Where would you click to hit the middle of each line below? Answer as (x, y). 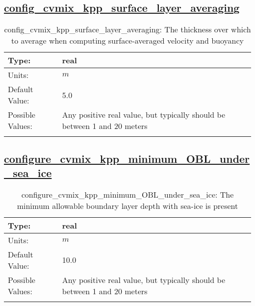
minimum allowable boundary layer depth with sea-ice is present (127, 205)
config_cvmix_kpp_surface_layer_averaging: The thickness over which (127, 29)
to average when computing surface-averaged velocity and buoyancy (127, 41)
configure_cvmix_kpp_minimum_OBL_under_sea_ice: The (127, 194)
